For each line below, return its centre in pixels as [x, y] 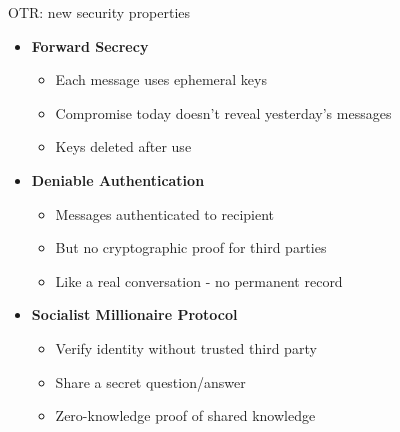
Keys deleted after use [123, 146]
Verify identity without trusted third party [186, 347]
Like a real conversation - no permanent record [199, 280]
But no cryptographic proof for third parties [191, 247]
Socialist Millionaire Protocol [134, 314]
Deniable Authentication [118, 179]
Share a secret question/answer [150, 381]
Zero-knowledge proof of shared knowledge [185, 415]
